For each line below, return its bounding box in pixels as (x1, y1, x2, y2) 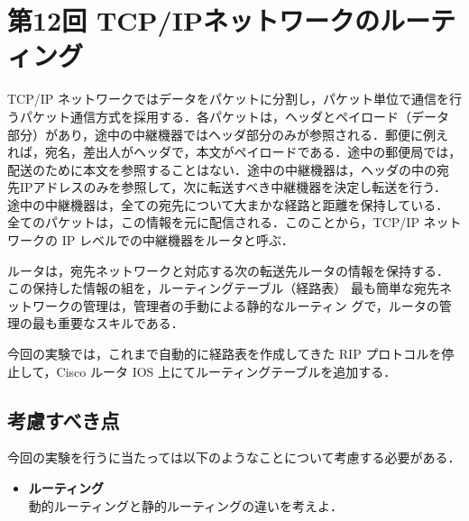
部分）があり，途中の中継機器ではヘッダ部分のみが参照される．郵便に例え (7, 124, 449, 143)
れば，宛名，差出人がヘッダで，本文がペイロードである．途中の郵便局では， (7, 142, 462, 161)
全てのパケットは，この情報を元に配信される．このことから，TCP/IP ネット (7, 213, 462, 232)
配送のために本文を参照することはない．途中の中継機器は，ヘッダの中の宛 (7, 160, 449, 178)
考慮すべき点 (7, 406, 120, 434)
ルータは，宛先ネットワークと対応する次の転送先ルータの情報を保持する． (7, 260, 449, 279)
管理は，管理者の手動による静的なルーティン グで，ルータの (82, 296, 439, 315)
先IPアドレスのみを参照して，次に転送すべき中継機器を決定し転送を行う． (7, 178, 447, 197)
